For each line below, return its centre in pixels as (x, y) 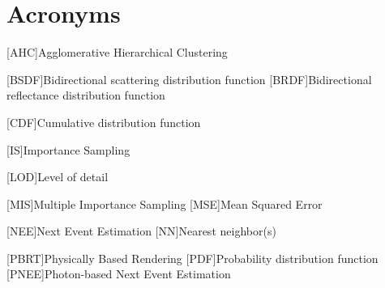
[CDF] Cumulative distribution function (104, 122)
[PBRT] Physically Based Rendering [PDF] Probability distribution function (192, 258)
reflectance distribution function (86, 95)
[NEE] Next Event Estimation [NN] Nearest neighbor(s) (141, 231)
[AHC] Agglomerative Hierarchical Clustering (117, 52)
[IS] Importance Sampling (68, 149)
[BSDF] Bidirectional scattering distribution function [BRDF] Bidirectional (189, 79)
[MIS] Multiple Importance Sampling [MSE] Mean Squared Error (165, 203)
